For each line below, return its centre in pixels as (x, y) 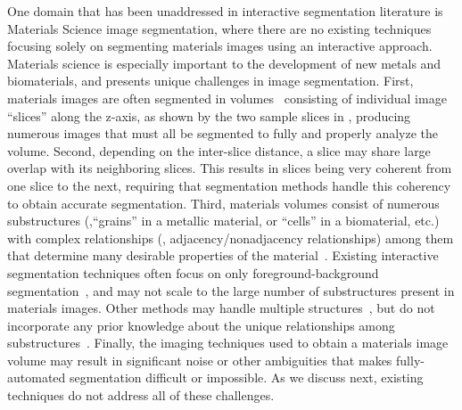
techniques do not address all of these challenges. (141, 395)
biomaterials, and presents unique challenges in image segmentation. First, (210, 81)
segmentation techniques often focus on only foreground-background (193, 272)
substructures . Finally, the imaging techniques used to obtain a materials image (228, 343)
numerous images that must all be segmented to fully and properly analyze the (223, 133)
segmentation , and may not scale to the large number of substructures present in (231, 290)
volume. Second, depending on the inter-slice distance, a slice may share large (219, 150)
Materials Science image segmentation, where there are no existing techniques (219, 28)
